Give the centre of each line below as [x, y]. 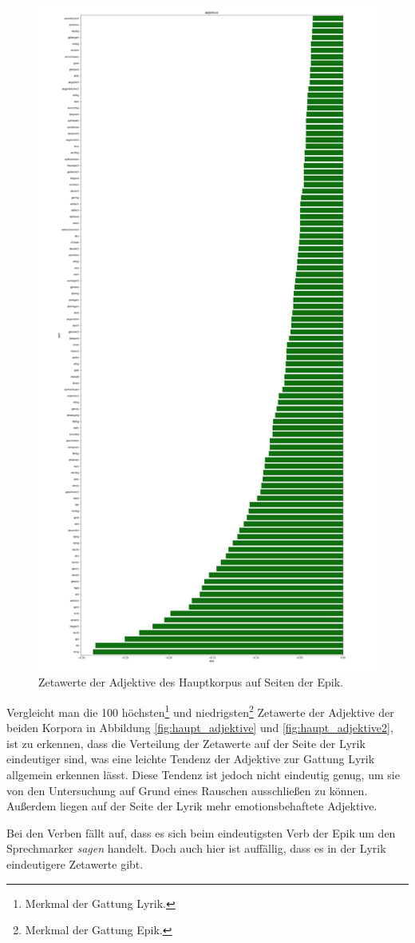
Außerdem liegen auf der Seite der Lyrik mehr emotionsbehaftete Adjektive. [192, 806]
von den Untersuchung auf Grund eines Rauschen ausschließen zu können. [187, 790]
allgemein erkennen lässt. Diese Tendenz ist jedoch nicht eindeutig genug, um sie [203, 774]
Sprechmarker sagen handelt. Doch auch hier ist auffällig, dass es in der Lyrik [196, 848]
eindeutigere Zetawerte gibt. [75, 863]
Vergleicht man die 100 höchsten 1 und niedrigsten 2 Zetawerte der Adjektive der [200, 710]
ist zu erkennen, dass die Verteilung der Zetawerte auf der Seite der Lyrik [186, 743]
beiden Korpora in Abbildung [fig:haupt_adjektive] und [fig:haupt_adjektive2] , [200, 728]
